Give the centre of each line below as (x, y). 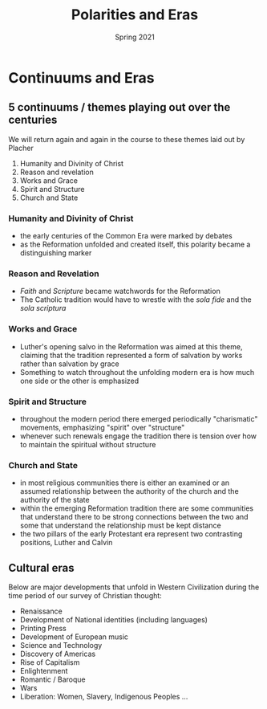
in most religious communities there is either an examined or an (125, 483)
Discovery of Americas (58, 654)
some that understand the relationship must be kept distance (121, 526)
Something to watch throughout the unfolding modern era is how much (137, 372)
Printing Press (43, 629)
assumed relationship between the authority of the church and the (129, 491)
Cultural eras (41, 568)
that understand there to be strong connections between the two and (134, 517)
